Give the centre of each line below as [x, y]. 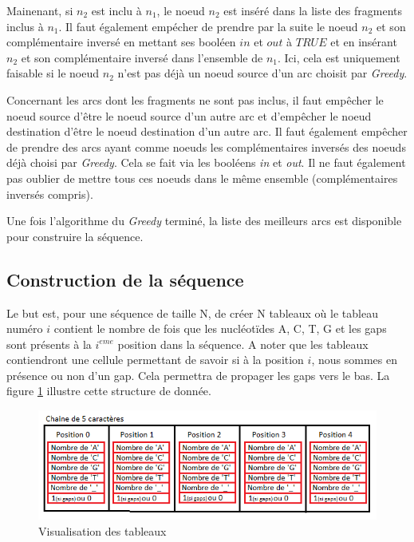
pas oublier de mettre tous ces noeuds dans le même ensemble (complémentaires [202, 178]
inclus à [25, 26]
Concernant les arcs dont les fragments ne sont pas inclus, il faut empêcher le [195, 99]
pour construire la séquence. [75, 236]
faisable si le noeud [53, 73]
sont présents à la [49, 344]
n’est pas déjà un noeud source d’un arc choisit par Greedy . [262, 73]
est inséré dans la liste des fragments [313, 10]
